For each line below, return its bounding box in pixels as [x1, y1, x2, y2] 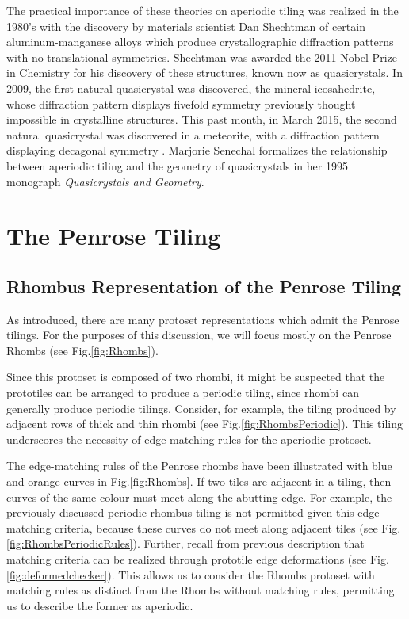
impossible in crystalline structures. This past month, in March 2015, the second [6, 111, 397, 128]
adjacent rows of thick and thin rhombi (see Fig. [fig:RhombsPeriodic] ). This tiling [6, 415, 403, 432]
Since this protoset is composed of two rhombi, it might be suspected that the [6, 369, 385, 385]
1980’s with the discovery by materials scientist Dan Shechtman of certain [6, 17, 365, 34]
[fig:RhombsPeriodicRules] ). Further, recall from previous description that [6, 535, 365, 552]
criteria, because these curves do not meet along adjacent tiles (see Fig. [55, 519, 401, 536]
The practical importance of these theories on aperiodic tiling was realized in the [6, 2, 399, 18]
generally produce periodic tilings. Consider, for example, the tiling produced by [6, 399, 396, 416]
